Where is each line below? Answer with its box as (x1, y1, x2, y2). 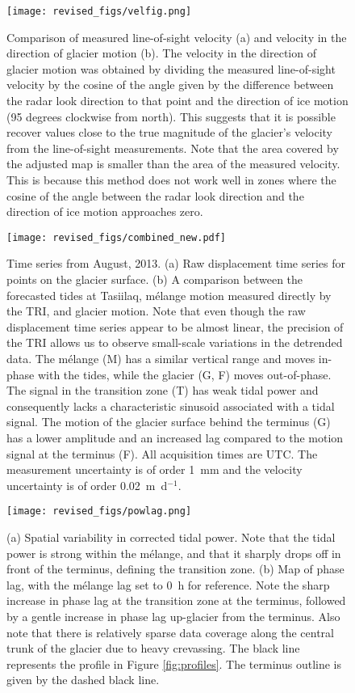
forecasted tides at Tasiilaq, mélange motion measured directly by (6, 286, 332, 303)
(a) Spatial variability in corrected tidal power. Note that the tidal (6, 529, 336, 545)
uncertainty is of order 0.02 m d (6, 476, 168, 493)
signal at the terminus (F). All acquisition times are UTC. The (6, 445, 318, 462)
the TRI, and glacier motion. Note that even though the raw (6, 302, 306, 319)
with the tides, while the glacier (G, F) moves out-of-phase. (37, 366, 332, 382)
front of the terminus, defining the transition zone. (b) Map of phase (6, 560, 345, 577)
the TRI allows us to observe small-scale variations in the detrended (6, 334, 343, 351)
